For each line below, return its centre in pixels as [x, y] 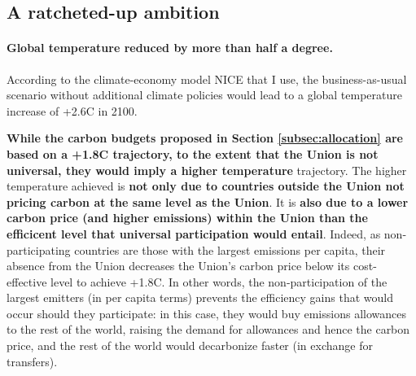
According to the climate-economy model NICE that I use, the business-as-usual [207, 79]
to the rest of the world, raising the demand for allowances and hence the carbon [208, 329]
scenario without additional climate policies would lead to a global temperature [205, 95]
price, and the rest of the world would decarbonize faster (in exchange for [190, 345]
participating [39, 249]
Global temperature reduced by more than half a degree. [170, 48]
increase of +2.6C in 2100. [72, 110]
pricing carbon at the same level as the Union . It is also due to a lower [208, 201]
